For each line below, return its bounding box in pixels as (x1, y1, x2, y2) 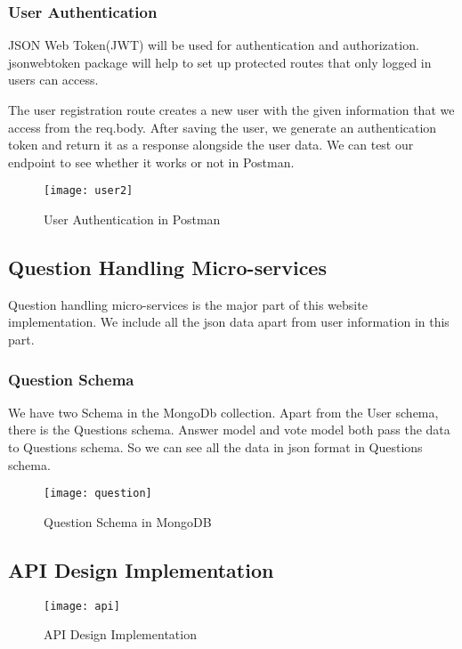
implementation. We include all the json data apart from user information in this (8, 312, 450, 331)
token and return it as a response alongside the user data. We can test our (8, 135, 414, 154)
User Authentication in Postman (44, 210, 221, 229)
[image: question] (44, 487, 152, 500)
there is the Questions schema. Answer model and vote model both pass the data (8, 420, 450, 439)
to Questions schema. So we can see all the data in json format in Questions (8, 438, 423, 457)
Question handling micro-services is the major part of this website (8, 295, 368, 313)
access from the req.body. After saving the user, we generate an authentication (8, 118, 437, 136)
